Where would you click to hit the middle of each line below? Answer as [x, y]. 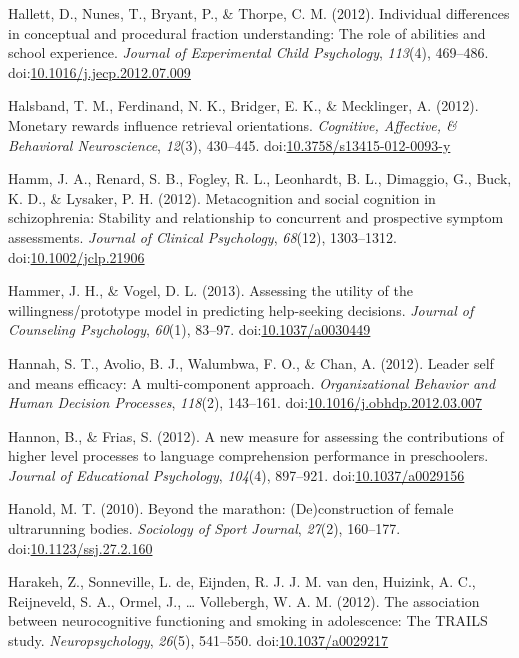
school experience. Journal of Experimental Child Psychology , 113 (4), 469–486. [248, 52]
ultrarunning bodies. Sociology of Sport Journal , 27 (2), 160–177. [204, 528]
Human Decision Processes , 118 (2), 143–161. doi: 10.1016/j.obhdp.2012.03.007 [245, 402]
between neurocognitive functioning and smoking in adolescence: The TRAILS [248, 620]
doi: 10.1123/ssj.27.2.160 [80, 547]
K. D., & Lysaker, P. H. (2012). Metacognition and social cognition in [222, 197]
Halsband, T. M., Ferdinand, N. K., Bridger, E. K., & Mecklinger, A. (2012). [243, 105]
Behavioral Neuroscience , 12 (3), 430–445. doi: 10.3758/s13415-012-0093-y [229, 144]
